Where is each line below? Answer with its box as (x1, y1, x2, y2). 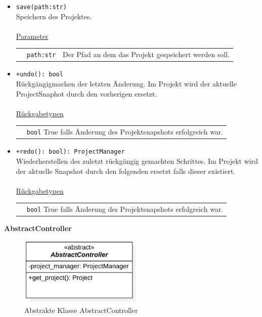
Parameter (16, 30, 49, 41)
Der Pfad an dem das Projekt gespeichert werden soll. (63, 49, 230, 60)
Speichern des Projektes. (16, 11, 92, 21)
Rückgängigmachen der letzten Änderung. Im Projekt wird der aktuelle (16, 78, 237, 88)
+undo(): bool (16, 71, 63, 78)
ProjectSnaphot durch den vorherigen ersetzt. (16, 88, 157, 99)
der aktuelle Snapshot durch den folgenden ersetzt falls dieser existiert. (16, 165, 236, 176)
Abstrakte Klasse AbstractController (24, 305, 138, 315)
